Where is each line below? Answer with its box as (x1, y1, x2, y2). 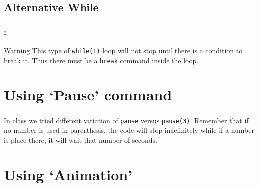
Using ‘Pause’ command (4, 84, 172, 104)
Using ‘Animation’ (4, 164, 133, 184)
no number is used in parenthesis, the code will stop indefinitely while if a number (4, 125, 254, 135)
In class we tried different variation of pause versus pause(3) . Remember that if (4, 115, 249, 125)
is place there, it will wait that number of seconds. (4, 134, 157, 145)
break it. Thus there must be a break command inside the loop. (4, 55, 199, 65)
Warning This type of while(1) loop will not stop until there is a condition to (4, 45, 243, 55)
